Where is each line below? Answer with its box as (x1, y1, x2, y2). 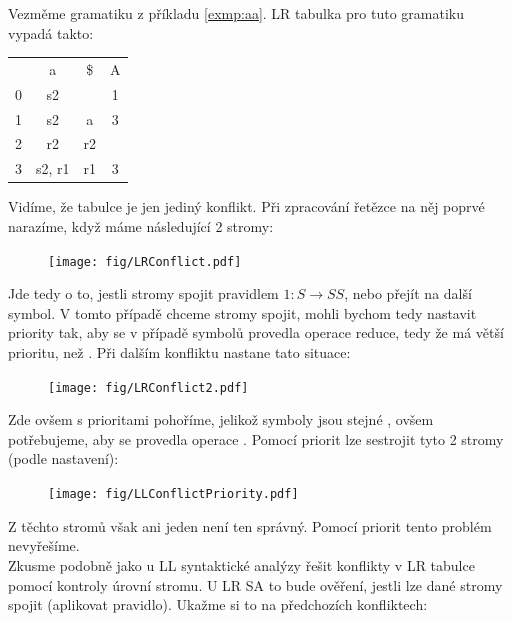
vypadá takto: (8, 22, 94, 43)
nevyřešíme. (8, 535, 80, 556)
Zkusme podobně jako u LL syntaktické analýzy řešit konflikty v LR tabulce (8, 554, 475, 575)
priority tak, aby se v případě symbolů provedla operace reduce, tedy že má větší (8, 322, 504, 343)
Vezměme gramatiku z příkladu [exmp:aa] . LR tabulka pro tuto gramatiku (8, 3, 464, 23)
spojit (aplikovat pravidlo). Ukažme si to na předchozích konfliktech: (8, 594, 428, 615)
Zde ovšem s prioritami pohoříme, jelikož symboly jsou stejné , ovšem (8, 409, 434, 430)
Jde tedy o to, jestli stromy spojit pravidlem (8, 283, 279, 304)
